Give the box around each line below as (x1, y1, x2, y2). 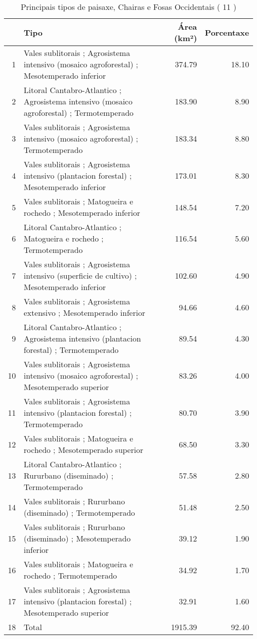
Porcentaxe (205, 26, 249, 38)
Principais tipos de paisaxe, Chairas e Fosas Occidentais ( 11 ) (20, 1, 237, 12)
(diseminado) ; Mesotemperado (24, 533, 131, 544)
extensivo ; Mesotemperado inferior (24, 307, 145, 318)
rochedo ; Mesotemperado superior (24, 444, 143, 455)
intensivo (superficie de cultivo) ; (24, 270, 137, 281)
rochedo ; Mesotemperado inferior (24, 207, 140, 218)
